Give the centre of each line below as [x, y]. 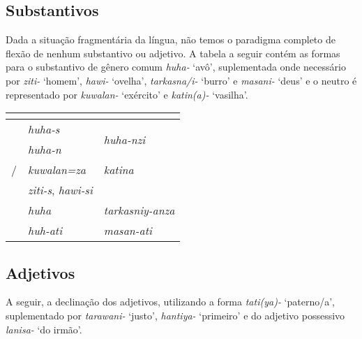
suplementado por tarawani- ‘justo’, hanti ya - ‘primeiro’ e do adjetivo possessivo [175, 315]
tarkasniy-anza [139, 210]
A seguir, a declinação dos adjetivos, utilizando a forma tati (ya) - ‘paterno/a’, [170, 302]
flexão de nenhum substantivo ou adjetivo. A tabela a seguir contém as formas [173, 53]
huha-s [44, 129]
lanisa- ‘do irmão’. [44, 329]
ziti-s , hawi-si [60, 190]
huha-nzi [125, 139]
